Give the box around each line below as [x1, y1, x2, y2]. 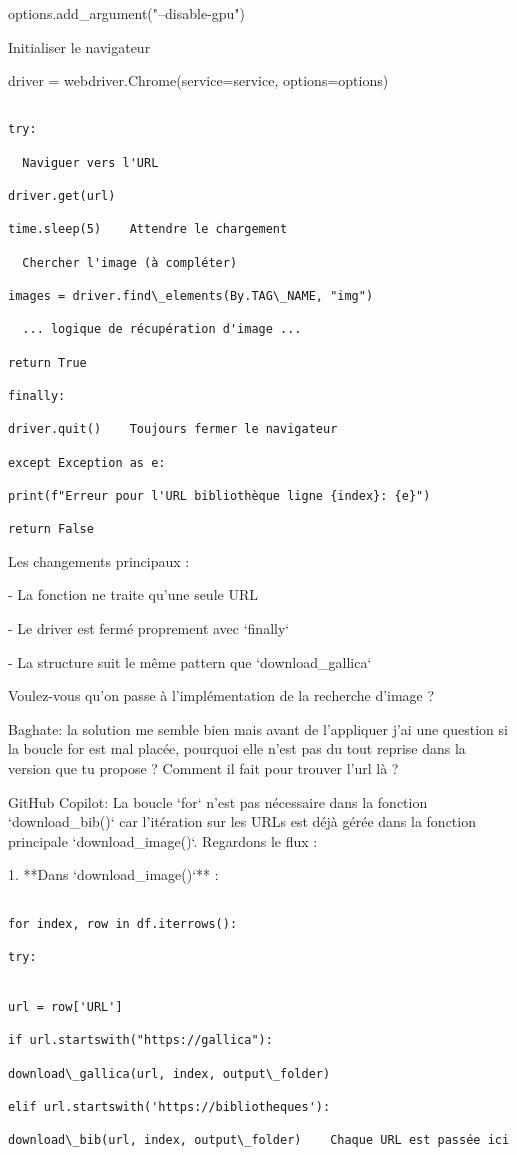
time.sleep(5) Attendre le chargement [8, 222, 288, 237]
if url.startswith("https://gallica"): [8, 1033, 273, 1048]
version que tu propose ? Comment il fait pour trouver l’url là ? [8, 758, 399, 778]
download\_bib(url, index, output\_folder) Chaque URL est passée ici [8, 1133, 510, 1148]
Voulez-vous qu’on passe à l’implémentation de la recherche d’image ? [8, 685, 435, 706]
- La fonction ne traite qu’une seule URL [8, 584, 258, 605]
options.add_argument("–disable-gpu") [8, 3, 246, 23]
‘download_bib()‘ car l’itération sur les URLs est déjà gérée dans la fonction [8, 811, 476, 832]
